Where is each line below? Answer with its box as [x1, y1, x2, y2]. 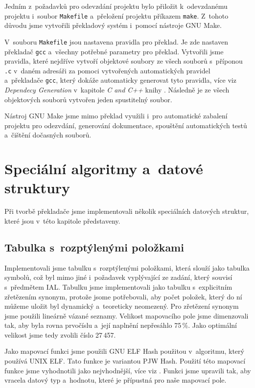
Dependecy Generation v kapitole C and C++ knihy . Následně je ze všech [4, 85, 230, 95]
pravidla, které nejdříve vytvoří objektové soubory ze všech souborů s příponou [4, 56, 243, 66]
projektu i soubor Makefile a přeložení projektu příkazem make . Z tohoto [4, 10, 229, 21]
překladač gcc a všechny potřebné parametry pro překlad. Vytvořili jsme [4, 46, 224, 56]
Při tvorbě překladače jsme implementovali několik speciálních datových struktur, [4, 206, 249, 216]
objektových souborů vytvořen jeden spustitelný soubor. [4, 94, 172, 104]
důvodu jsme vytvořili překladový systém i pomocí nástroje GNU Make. [4, 20, 222, 30]
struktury [4, 178, 70, 198]
